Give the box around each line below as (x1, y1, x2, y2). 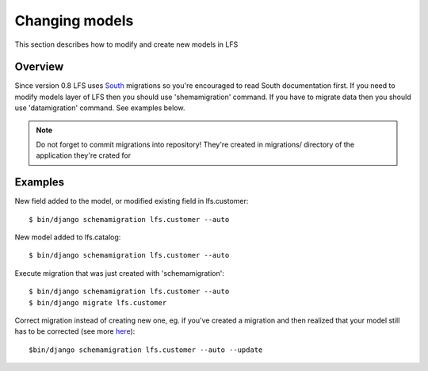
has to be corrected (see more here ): (14, 327, 136, 336)
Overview (14, 60, 64, 74)
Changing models (14, 12, 134, 29)
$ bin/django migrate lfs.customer (29, 298, 167, 307)
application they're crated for (36, 151, 131, 160)
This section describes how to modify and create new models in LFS (14, 40, 239, 49)
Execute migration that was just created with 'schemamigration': (14, 268, 225, 277)
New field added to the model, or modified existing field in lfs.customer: (14, 197, 249, 206)
